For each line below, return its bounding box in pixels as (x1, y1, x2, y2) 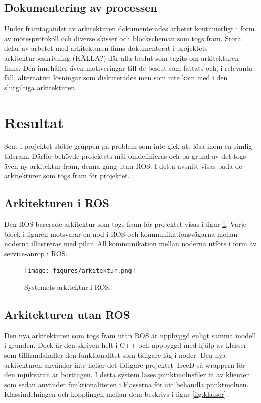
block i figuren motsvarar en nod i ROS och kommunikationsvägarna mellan (4, 228, 238, 239)
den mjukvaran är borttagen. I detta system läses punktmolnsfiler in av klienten (4, 369, 250, 380)
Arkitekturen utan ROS (4, 307, 130, 322)
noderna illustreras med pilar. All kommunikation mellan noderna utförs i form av (4, 238, 257, 249)
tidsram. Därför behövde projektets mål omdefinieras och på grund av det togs (4, 151, 246, 161)
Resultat (4, 112, 64, 132)
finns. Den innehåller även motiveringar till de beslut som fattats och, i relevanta (4, 62, 253, 73)
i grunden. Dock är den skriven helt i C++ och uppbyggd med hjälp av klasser (4, 340, 247, 350)
